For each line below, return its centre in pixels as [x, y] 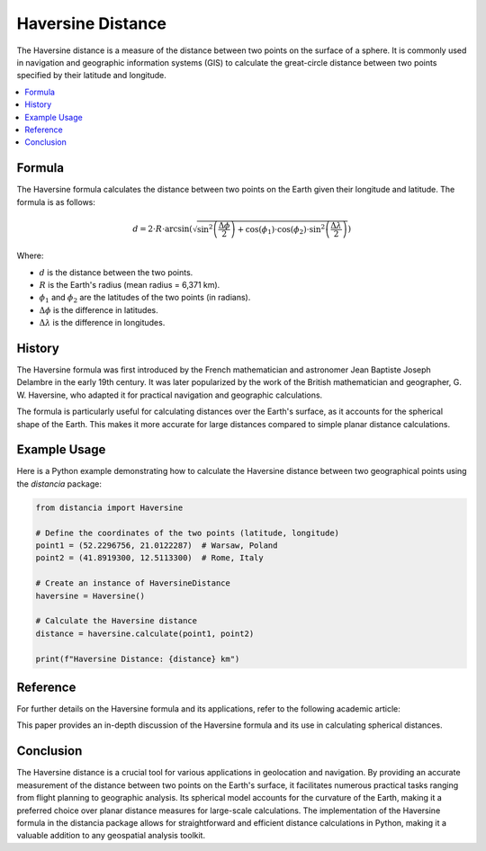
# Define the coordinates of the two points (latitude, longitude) [188, 533]
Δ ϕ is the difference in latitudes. [99, 309]
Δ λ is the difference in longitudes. [102, 323]
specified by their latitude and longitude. [91, 76]
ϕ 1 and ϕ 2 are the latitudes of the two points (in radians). [145, 299]
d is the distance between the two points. [116, 272]
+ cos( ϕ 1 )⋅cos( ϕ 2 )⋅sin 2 [281, 229]
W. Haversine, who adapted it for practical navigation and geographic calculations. [170, 395]
